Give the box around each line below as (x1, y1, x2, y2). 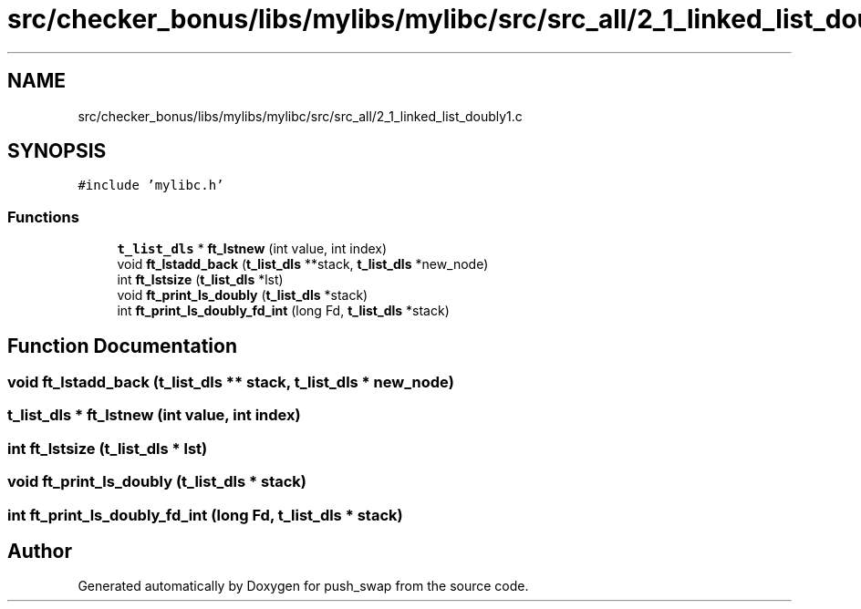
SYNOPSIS (7, 139, 107, 163)
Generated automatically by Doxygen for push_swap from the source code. (78, 578, 529, 594)
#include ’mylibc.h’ (78, 178, 224, 193)
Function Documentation (7, 334, 237, 357)
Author (7, 539, 72, 563)
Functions (7, 207, 79, 226)
